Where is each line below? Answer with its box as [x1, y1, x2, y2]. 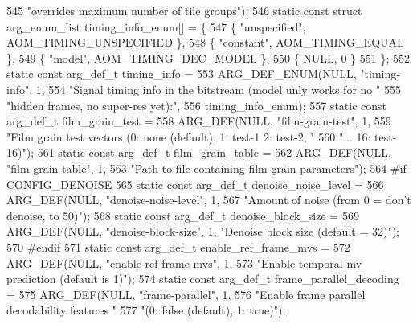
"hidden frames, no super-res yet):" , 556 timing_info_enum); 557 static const [6, 96, 387, 113]
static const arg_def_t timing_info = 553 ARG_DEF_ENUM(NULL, [6, 65, 357, 82]
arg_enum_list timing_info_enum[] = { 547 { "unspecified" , [6, 18, 306, 35]
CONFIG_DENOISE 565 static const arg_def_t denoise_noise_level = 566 [6, 175, 384, 192]
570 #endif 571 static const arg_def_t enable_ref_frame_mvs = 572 [6, 238, 350, 255]
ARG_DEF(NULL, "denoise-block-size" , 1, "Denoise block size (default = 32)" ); [6, 223, 399, 240]
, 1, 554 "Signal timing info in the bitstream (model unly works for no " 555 [29, 80, 401, 97]
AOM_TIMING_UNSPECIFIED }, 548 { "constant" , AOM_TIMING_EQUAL [6, 34, 404, 51]
